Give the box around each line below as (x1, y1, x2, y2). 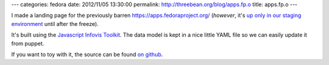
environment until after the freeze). (11, 20, 99, 27)
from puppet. (11, 40, 44, 47)
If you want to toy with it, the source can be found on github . (11, 51, 163, 58)
